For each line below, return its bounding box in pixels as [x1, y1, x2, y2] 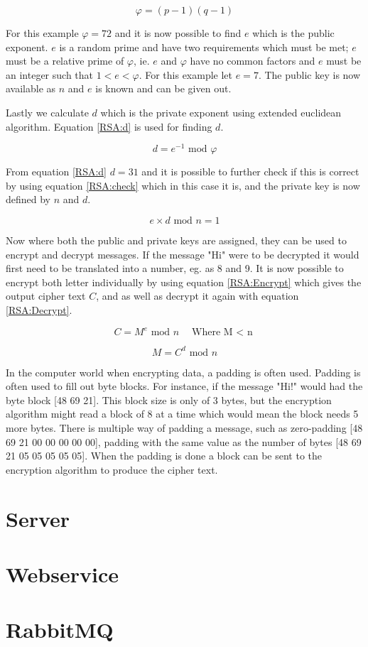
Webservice [6, 559, 119, 588]
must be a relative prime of [6, 53, 124, 68]
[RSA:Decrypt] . [6, 302, 72, 317]
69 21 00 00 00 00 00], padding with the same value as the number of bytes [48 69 [6, 434, 362, 449]
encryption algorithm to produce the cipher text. [6, 462, 218, 477]
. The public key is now [258, 67, 361, 82]
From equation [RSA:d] [6, 164, 107, 179]
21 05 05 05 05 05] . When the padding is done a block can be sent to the [6, 448, 323, 463]
